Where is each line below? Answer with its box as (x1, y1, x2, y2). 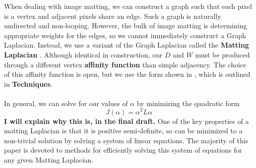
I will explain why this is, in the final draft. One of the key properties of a (4, 115, 249, 126)
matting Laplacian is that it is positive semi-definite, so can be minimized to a (4, 125, 243, 136)
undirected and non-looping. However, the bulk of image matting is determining (4, 20, 247, 31)
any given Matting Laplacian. (4, 154, 94, 165)
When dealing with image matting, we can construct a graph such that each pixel (4, 1, 252, 11)
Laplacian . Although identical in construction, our (4, 49, 163, 59)
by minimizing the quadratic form (136, 98, 240, 108)
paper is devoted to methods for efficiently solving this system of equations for (4, 145, 242, 155)
